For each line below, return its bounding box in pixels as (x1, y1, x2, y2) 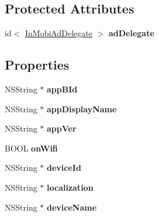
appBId (47, 83, 78, 95)
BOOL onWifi (5, 142, 58, 154)
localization (47, 181, 94, 193)
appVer (47, 122, 77, 135)
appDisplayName (47, 102, 117, 115)
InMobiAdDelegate (25, 27, 92, 39)
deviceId (47, 161, 81, 174)
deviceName (47, 201, 97, 213)
